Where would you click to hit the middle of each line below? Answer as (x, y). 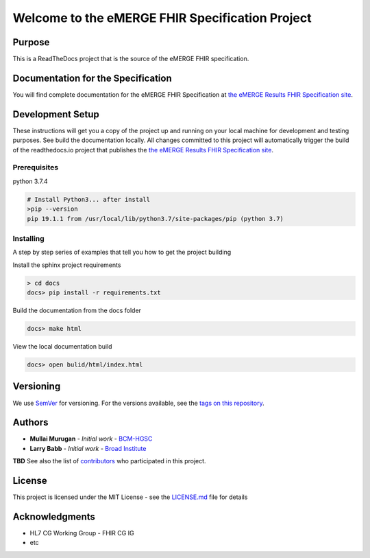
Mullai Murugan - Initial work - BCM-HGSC (91, 439)
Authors (30, 422)
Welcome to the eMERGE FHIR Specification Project (162, 18)
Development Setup (56, 114)
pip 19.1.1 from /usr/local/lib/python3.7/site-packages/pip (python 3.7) (156, 219)
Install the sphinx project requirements (67, 265)
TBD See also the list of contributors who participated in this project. (109, 461)
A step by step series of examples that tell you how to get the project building (122, 252)
